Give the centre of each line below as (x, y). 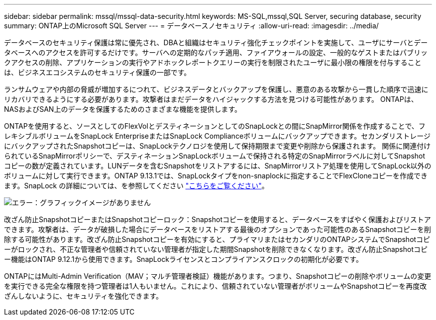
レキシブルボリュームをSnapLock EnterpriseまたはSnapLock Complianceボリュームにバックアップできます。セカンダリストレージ (217, 136)
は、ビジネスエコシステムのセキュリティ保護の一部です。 (98, 72)
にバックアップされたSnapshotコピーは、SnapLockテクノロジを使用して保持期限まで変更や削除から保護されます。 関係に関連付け (218, 146)
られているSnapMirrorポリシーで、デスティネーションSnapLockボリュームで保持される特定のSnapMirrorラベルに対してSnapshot (215, 156)
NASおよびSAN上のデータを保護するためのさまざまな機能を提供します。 (123, 109)
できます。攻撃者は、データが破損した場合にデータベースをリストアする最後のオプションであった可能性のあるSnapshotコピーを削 (218, 229)
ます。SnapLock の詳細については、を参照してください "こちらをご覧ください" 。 (136, 186)
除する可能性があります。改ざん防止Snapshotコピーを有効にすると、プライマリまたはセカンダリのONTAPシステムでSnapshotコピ (217, 239)
